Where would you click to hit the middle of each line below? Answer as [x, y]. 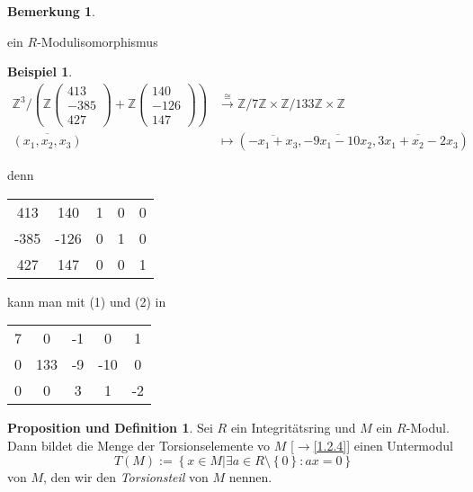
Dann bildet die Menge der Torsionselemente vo [139, 446]
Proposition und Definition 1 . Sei [110, 428]
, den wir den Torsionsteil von [126, 476]
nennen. [250, 476]
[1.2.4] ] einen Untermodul [383, 446]
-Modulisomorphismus [98, 41]
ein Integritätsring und [293, 428]
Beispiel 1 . [40, 72]
